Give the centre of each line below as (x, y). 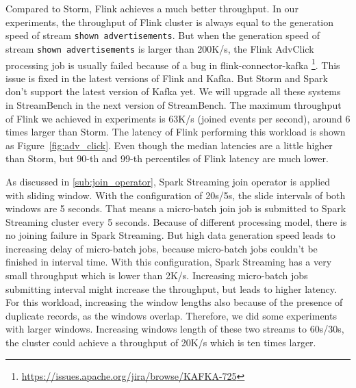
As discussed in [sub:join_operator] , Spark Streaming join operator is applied (168, 181)
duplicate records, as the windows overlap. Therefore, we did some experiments (171, 315)
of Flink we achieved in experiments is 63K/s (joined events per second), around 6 (178, 118)
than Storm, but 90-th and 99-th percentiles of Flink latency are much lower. (167, 158)
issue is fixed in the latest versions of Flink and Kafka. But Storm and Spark (167, 78)
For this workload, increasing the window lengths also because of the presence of (174, 302)
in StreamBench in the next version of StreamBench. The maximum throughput (174, 104)
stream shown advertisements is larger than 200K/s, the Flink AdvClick (160, 48)
